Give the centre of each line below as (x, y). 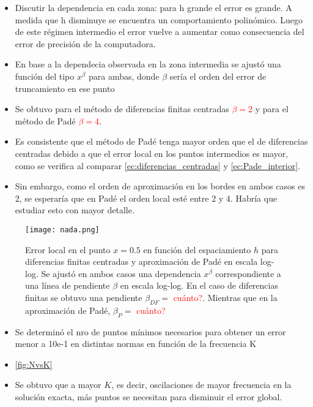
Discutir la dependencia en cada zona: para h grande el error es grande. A (153, 7)
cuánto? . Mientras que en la (225, 297)
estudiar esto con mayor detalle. (75, 210)
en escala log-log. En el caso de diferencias (199, 285)
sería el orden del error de (218, 76)
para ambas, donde (124, 76)
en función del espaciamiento (197, 249)
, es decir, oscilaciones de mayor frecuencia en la (201, 385)
